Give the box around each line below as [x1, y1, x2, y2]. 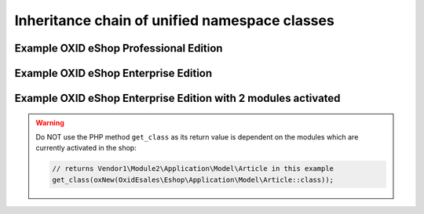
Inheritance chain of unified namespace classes [14, 12, 335, 29]
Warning [35, 118, 64, 127]
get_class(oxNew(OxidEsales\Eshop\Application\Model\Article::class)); [52, 175, 334, 184]
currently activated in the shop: [35, 143, 137, 153]
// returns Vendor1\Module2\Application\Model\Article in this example [52, 165, 334, 173]
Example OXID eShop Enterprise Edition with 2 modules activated [14, 92, 341, 105]
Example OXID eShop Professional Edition [14, 42, 223, 55]
